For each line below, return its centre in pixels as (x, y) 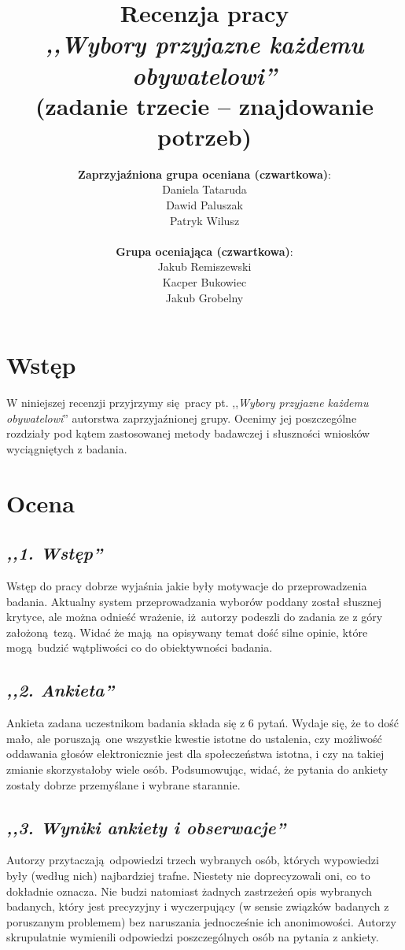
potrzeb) (204, 136)
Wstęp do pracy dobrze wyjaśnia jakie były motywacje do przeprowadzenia (187, 586)
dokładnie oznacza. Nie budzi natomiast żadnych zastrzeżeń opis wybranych (190, 891)
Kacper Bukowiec (204, 282)
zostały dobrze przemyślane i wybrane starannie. (123, 784)
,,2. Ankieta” (60, 690)
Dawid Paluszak (204, 205)
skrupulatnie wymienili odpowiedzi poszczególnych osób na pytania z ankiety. (193, 937)
